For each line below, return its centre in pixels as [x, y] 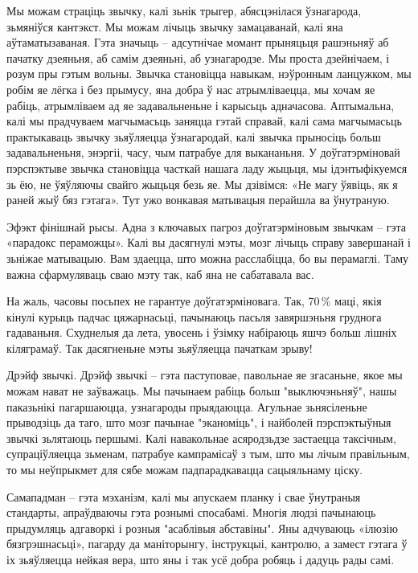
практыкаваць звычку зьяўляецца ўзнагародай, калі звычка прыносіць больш [194, 136]
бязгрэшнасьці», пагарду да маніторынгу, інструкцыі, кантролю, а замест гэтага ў [207, 544]
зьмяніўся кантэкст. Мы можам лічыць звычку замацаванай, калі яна [175, 26]
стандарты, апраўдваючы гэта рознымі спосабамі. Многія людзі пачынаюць [191, 512]
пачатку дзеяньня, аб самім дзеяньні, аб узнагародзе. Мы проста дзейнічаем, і [198, 57]
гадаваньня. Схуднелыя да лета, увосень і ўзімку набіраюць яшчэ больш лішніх [202, 332]
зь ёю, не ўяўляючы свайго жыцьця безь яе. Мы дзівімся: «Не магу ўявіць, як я [202, 184]
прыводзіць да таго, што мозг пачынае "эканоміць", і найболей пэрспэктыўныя [199, 422]
